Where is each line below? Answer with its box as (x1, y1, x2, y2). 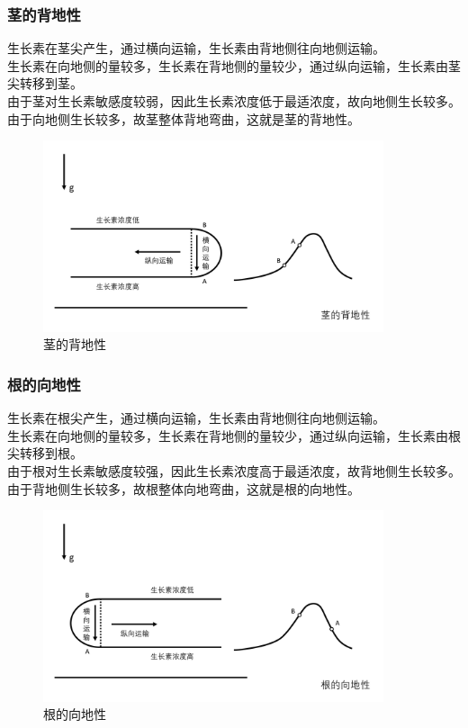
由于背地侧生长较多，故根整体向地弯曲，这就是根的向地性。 (7, 479, 360, 498)
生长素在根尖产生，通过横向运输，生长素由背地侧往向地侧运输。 (7, 409, 385, 427)
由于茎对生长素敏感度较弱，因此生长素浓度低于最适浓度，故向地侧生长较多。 (7, 92, 461, 110)
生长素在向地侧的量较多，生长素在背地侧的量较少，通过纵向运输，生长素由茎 (7, 56, 461, 75)
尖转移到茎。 (7, 74, 83, 93)
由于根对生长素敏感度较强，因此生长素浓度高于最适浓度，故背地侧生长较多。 (7, 461, 461, 480)
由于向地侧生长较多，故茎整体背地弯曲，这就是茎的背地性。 (7, 109, 360, 128)
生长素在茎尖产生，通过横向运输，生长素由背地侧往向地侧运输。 (7, 39, 385, 58)
